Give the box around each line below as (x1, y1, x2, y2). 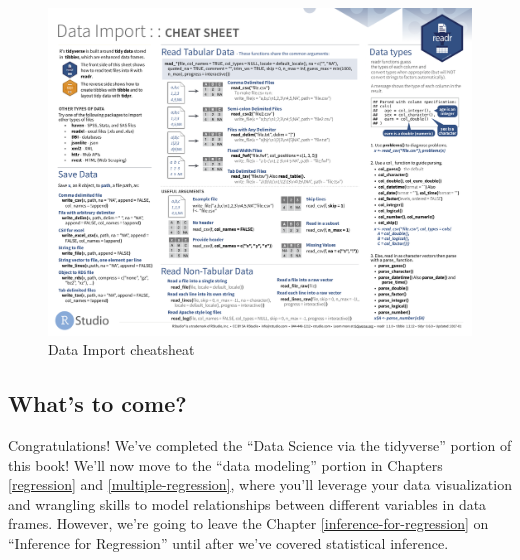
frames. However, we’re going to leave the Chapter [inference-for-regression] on (8, 513, 489, 534)
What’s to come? (8, 388, 187, 419)
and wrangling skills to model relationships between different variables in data (8, 493, 487, 514)
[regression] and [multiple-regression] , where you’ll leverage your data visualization (8, 474, 512, 495)
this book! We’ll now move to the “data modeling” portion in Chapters (8, 454, 443, 475)
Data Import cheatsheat (48, 339, 195, 360)
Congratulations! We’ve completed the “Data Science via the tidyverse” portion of (8, 434, 512, 455)
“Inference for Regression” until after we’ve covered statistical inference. (8, 532, 449, 553)
